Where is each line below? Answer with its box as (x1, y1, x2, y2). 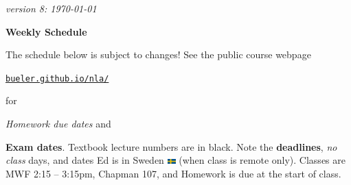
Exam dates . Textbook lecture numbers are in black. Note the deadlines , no (5, 139, 337, 153)
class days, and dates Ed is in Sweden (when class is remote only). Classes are (5, 153, 346, 167)
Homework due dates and (5, 116, 111, 131)
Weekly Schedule (5, 24, 87, 38)
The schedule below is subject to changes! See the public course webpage (5, 47, 311, 62)
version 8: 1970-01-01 (5, 1, 97, 15)
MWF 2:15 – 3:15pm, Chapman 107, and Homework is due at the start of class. (5, 166, 341, 180)
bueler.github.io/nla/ (5, 73, 109, 84)
